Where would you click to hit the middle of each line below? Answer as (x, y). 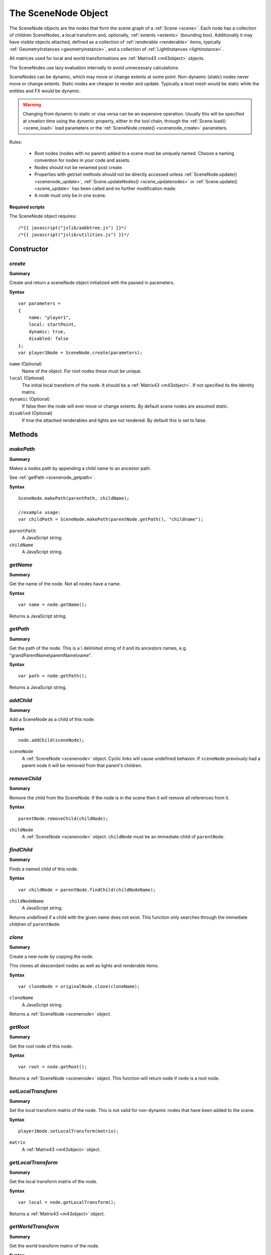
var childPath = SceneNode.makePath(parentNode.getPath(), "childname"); (111, 519)
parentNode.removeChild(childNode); (63, 819)
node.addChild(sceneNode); (51, 740)
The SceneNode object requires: (43, 216)
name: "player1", (50, 318)
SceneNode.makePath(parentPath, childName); (74, 498)
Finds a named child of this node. (44, 869)
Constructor (29, 249)
